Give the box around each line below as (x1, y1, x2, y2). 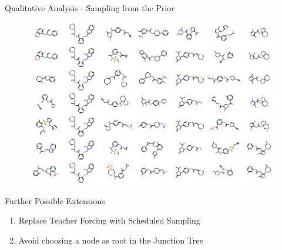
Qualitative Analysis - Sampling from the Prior (5, 2, 174, 14)
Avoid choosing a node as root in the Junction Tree (18, 234, 203, 246)
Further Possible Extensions (5, 194, 105, 206)
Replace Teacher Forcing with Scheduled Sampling (18, 214, 200, 226)
